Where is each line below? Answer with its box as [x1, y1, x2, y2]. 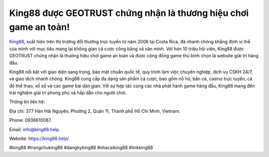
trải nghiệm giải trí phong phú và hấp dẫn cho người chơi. [9, 90, 127, 96]
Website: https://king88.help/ [9, 136, 69, 142]
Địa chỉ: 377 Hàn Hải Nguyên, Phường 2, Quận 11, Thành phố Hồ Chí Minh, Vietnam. [9, 108, 180, 114]
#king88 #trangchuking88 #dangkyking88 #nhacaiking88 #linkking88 [9, 145, 153, 151]
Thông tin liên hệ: [9, 99, 45, 105]
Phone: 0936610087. [9, 117, 52, 123]
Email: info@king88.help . [9, 126, 61, 132]
